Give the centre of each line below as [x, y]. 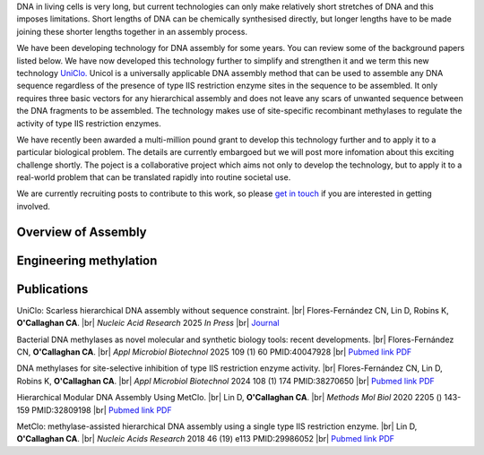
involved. [34, 206]
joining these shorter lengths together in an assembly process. [132, 31]
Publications [52, 289]
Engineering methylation [87, 260]
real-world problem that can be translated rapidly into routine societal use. [154, 177]
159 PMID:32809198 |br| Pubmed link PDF [94, 410]
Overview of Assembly [82, 232]
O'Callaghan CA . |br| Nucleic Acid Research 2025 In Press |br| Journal [148, 323]
